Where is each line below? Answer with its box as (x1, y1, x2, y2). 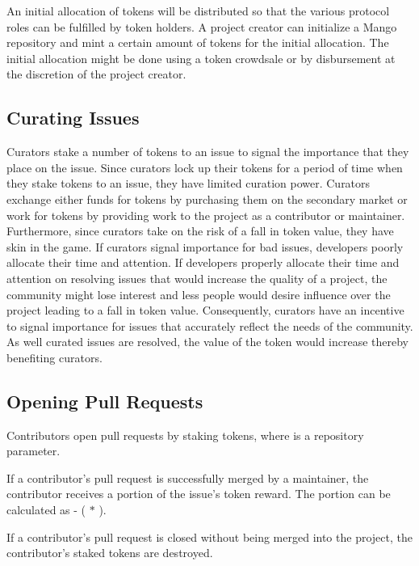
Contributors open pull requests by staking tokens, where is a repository (6, 426, 364, 443)
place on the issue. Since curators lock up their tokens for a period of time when (6, 158, 403, 175)
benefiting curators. (6, 348, 103, 365)
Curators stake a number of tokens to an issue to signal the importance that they (6, 143, 409, 160)
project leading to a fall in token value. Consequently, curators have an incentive (6, 302, 404, 319)
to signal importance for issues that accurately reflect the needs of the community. (6, 317, 413, 334)
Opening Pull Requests (6, 388, 203, 413)
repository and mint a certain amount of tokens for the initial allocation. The (6, 34, 389, 51)
